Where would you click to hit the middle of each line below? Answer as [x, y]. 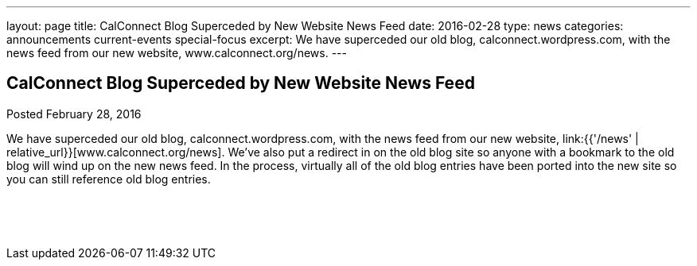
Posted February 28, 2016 [74, 114]
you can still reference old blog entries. [109, 179]
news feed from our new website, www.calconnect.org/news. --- [177, 53]
